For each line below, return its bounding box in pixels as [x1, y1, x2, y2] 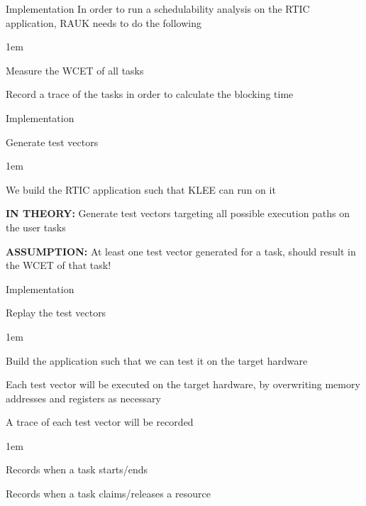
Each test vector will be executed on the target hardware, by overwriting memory [6, 377, 360, 392]
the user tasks [6, 219, 66, 234]
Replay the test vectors [6, 305, 106, 320]
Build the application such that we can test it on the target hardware [6, 353, 308, 368]
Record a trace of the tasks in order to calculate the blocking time [6, 87, 294, 101]
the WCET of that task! [6, 258, 111, 273]
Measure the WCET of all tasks [6, 62, 144, 77]
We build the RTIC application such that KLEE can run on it [6, 182, 276, 197]
